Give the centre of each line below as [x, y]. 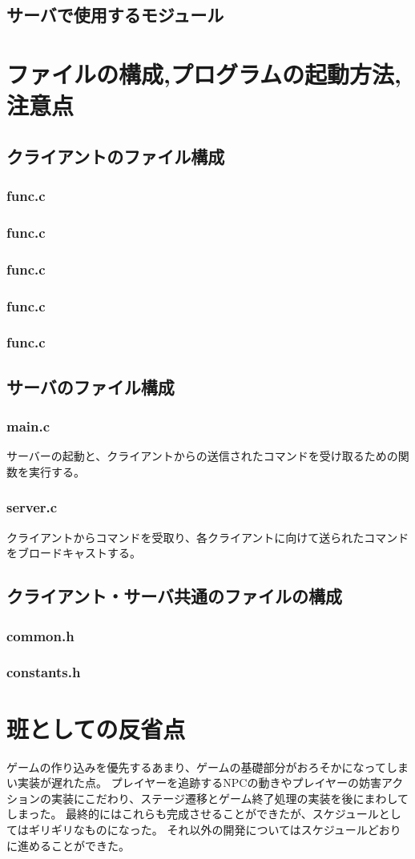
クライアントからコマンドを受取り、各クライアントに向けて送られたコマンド [208, 537]
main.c [28, 426]
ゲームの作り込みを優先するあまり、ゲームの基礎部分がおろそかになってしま [207, 767]
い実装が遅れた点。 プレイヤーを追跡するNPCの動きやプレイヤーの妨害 [194, 783]
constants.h [44, 672]
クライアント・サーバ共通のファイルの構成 [174, 596]
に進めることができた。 [68, 845]
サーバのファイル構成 [91, 386]
